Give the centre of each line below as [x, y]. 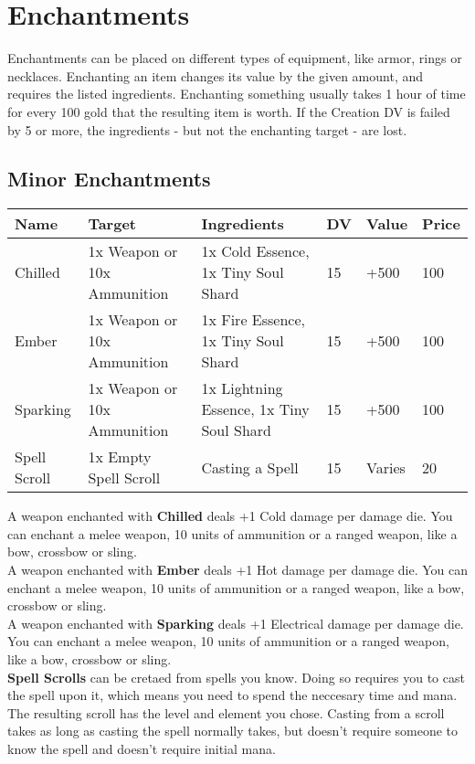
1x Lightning [242, 388]
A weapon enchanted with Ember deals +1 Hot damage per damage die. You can [238, 570]
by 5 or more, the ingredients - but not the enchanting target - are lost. [207, 129]
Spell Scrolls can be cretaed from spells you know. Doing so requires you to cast [236, 677]
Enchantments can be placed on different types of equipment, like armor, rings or [235, 58]
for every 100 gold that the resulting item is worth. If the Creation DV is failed [229, 111]
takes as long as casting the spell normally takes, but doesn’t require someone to [233, 731]
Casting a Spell [250, 467]
